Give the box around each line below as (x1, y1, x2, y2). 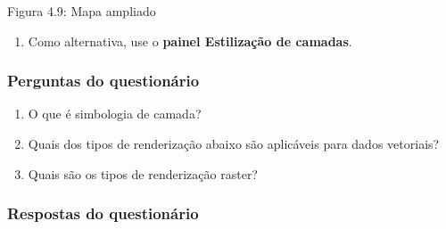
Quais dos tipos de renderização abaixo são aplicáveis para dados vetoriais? (28, 135, 440, 152)
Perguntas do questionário (7, 70, 200, 92)
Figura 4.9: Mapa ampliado (7, 2, 156, 20)
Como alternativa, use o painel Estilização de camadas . (28, 31, 352, 50)
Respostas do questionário (7, 202, 199, 225)
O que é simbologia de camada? (28, 104, 202, 123)
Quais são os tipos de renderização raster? (28, 164, 258, 183)
